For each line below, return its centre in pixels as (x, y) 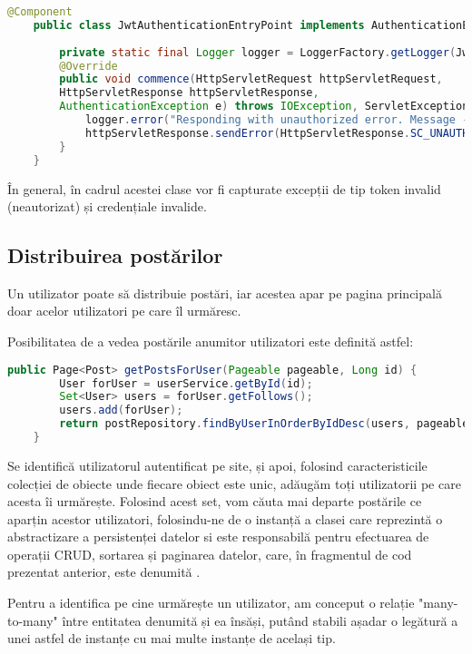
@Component (40, 12)
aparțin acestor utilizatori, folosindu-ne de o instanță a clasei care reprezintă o (225, 518)
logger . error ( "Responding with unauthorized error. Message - (277, 120)
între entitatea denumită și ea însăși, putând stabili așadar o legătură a (260, 620)
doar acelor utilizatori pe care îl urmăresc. (124, 311)
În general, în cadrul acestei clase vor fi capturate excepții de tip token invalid (224, 188)
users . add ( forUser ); (121, 410)
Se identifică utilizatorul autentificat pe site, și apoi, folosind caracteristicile (217, 465)
